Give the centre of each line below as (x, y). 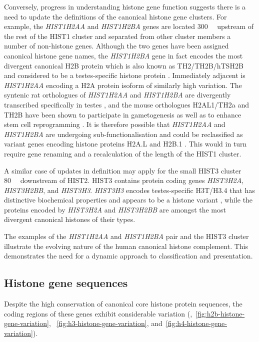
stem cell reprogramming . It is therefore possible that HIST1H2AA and (115, 124)
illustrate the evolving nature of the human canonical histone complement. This (126, 246)
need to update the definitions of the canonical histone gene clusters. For (115, 16)
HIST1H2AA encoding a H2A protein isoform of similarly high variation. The (123, 85)
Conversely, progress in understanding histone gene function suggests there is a (125, 6)
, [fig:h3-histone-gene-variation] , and (105, 323)
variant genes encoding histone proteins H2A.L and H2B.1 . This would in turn (125, 144)
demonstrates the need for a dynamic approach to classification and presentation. (128, 256)
